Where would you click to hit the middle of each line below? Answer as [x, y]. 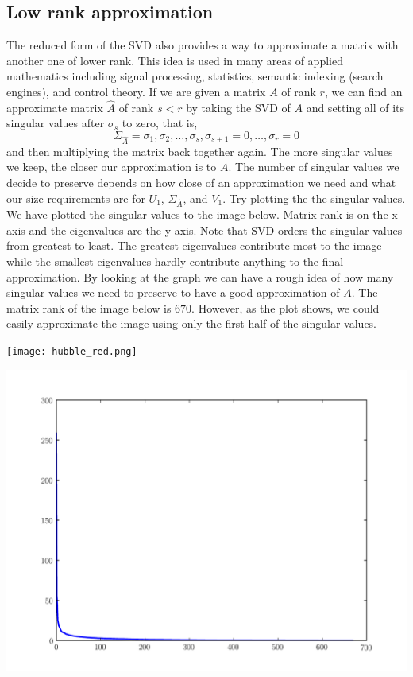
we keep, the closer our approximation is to [112, 167]
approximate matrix [55, 107]
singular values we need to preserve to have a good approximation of [173, 292]
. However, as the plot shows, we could [286, 307]
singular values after [56, 123]
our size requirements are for [76, 198]
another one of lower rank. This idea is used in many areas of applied [175, 60]
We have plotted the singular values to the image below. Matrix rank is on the [197, 214]
